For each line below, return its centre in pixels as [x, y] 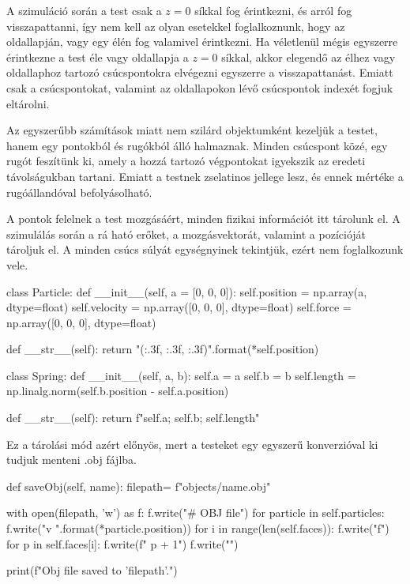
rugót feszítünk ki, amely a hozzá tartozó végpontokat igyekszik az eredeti [186, 161]
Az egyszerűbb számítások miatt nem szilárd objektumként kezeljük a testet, [192, 130]
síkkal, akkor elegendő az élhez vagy [308, 57]
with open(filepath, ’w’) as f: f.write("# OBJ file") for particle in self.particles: [196, 512]
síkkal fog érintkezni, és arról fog [273, 10]
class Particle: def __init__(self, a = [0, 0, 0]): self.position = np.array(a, [187, 291]
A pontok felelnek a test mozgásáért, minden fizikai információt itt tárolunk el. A [203, 219]
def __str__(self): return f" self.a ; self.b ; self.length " [133, 418]
